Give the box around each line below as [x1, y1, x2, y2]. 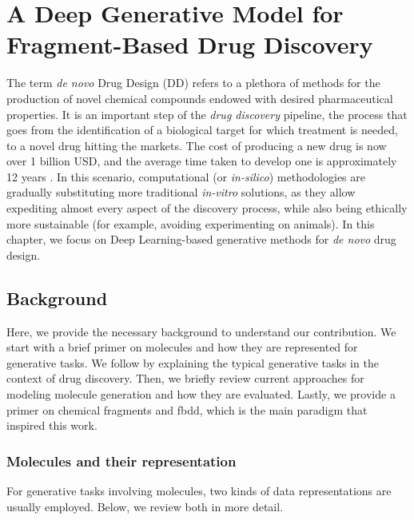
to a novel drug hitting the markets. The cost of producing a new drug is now [6, 137, 387, 153]
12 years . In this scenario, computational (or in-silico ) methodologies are [6, 168, 365, 185]
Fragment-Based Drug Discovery [6, 28, 373, 61]
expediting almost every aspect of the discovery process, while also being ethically [6, 200, 408, 216]
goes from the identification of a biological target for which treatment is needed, [6, 121, 398, 138]
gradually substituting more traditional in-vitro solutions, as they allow [6, 184, 356, 200]
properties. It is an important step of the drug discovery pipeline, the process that [6, 105, 408, 122]
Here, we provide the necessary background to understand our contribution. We [6, 323, 396, 339]
